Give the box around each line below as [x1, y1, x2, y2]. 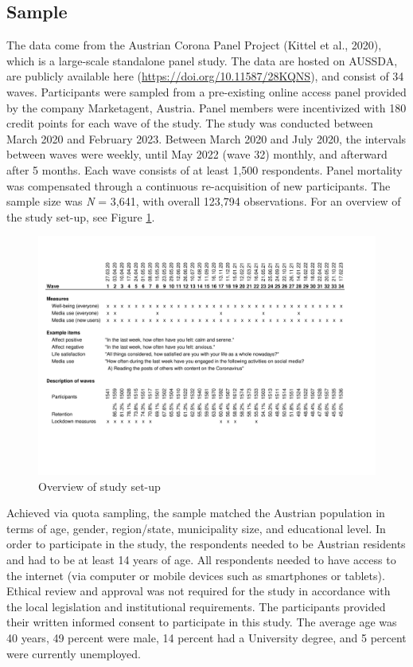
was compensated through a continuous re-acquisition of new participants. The [6, 177, 391, 194]
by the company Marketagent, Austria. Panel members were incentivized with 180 [6, 99, 407, 116]
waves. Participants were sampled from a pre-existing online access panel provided [6, 83, 407, 100]
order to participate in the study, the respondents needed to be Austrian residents [6, 536, 406, 552]
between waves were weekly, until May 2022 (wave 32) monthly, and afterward [6, 146, 388, 163]
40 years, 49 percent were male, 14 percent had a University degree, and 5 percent [6, 630, 407, 646]
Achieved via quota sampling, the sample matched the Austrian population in [6, 504, 385, 521]
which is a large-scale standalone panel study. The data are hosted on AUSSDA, [6, 52, 398, 69]
